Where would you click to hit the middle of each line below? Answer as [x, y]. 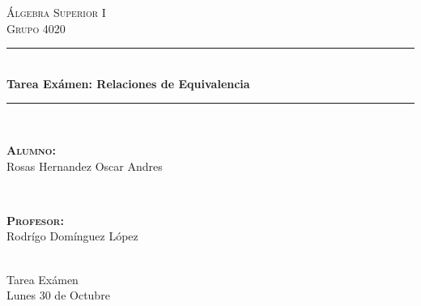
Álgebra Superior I [56, 12]
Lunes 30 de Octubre [58, 295]
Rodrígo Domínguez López [72, 236]
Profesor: [35, 220]
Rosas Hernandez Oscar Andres [85, 166]
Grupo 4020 [36, 28]
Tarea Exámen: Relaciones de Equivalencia [128, 83]
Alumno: [31, 149]
